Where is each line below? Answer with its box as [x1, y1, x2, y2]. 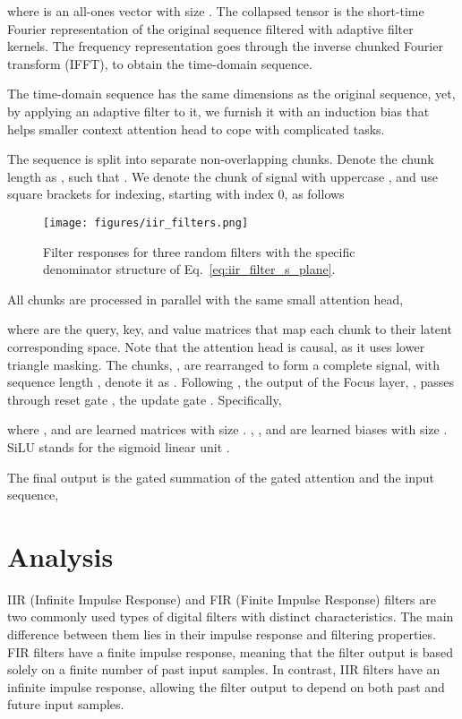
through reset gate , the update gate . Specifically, [7, 389, 282, 408]
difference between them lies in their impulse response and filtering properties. [7, 625, 436, 644]
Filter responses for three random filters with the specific [43, 242, 355, 261]
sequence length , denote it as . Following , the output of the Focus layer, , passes [7, 372, 455, 391]
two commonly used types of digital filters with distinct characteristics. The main [7, 607, 454, 626]
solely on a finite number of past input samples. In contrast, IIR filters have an [7, 660, 441, 679]
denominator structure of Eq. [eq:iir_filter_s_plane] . [43, 260, 336, 278]
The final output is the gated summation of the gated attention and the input [7, 467, 434, 486]
